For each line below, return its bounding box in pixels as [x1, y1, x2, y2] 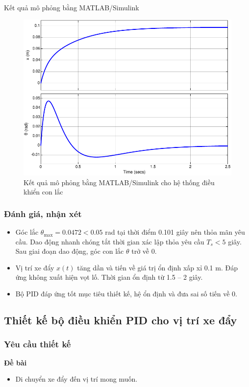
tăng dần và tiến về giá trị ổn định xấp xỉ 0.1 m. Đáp [77, 262, 238, 272]
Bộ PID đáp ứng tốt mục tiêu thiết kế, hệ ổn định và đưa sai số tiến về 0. [15, 289, 238, 299]
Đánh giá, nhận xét [4, 207, 82, 219]
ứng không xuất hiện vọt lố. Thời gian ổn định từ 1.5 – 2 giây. [15, 272, 203, 282]
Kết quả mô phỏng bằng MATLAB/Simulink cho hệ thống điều [24, 177, 215, 187]
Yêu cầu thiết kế [4, 338, 71, 350]
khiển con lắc [24, 187, 63, 197]
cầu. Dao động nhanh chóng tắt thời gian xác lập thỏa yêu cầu [15, 236, 204, 246]
